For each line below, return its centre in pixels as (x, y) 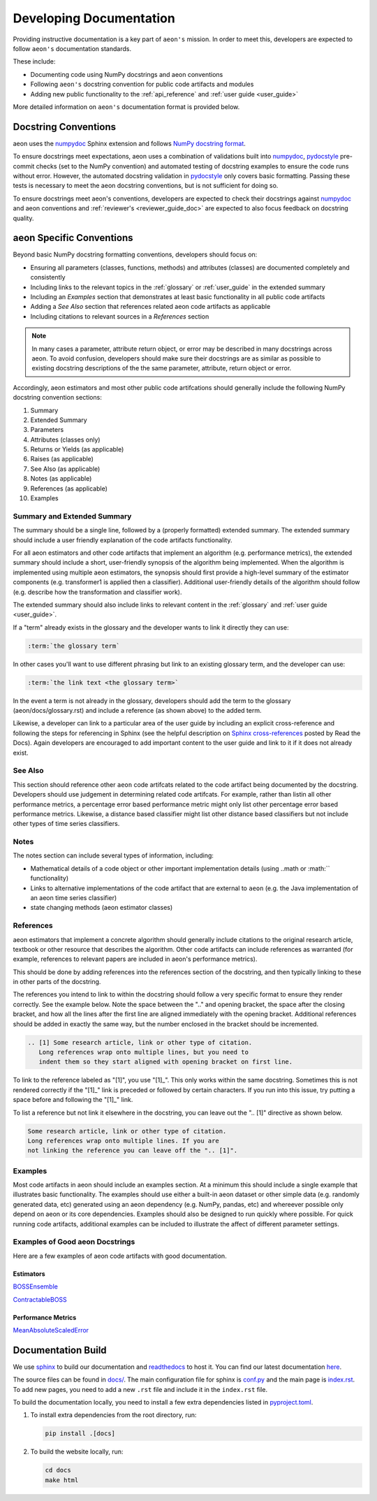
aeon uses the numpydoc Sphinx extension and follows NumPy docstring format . (129, 143)
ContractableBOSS (40, 1299)
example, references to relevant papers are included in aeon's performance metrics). (135, 959)
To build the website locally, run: (77, 1452)
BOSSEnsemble (36, 1286)
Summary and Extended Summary (72, 516)
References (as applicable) (69, 488)
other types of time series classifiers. (66, 824)
